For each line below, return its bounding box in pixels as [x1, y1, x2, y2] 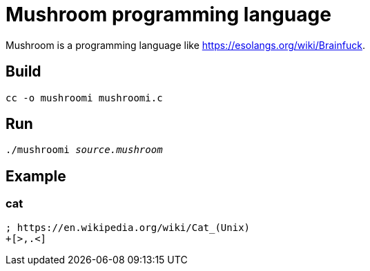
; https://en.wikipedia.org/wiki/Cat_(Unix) [6, 221, 251, 233]
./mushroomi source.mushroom [6, 144, 163, 156]
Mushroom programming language [6, 3, 331, 26]
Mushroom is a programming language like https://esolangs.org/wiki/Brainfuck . [6, 39, 365, 51]
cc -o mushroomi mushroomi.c [6, 92, 163, 103]
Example [6, 167, 66, 185]
